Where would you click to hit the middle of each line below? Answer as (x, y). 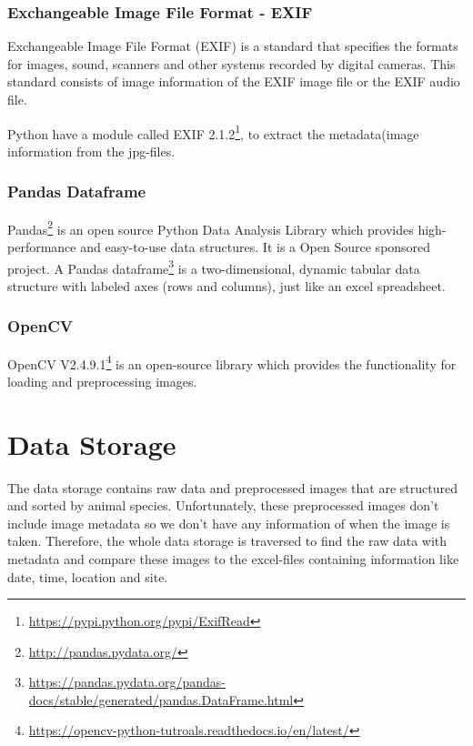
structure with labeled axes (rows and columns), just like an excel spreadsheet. (226, 285)
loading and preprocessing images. (102, 381)
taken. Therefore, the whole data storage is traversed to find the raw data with (227, 541)
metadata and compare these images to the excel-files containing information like (233, 558)
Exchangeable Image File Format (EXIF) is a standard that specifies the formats (233, 46)
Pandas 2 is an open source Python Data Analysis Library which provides (211, 227)
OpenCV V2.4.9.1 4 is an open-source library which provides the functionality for (232, 362)
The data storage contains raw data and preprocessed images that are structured (232, 487)
